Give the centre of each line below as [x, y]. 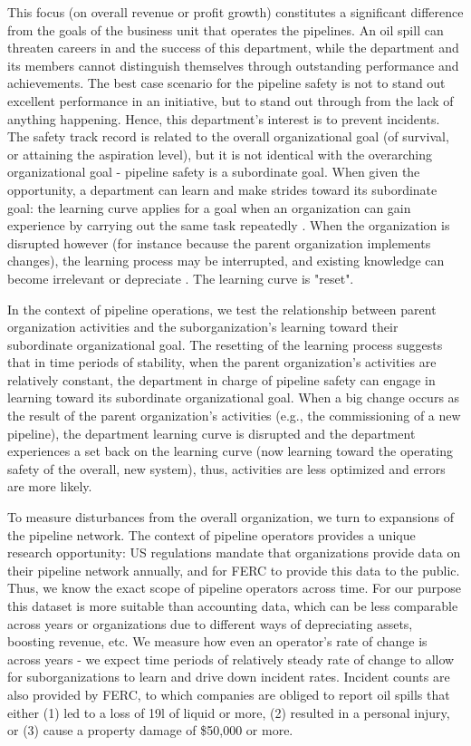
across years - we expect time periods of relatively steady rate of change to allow [231, 659]
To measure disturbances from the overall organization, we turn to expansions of [231, 517]
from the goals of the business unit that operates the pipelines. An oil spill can [226, 29]
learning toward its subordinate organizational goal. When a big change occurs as [234, 397]
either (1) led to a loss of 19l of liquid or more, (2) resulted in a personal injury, [229, 712]
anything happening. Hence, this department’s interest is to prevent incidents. [224, 118]
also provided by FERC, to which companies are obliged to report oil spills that [229, 694]
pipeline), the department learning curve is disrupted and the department [211, 433]
